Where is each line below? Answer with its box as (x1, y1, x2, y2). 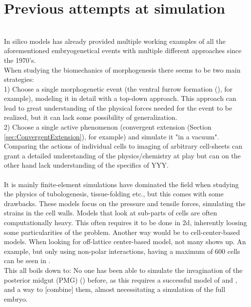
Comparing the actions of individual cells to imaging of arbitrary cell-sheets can (4, 141, 242, 151)
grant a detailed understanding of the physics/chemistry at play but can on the (4, 150, 241, 160)
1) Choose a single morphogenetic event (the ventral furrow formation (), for (4, 83, 232, 94)
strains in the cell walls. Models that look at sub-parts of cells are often (4, 208, 217, 218)
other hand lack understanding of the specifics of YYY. (4, 160, 169, 170)
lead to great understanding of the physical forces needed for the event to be (4, 102, 232, 113)
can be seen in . (4, 255, 51, 266)
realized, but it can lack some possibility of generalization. (4, 112, 177, 122)
